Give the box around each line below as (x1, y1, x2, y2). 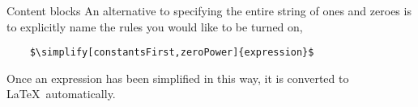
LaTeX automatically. (6, 85, 116, 102)
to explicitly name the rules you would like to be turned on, (6, 18, 303, 35)
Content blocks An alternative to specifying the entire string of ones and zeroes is (6, 2, 412, 19)
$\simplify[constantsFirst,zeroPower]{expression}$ (29, 47, 314, 59)
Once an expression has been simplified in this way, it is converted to (6, 69, 349, 86)
